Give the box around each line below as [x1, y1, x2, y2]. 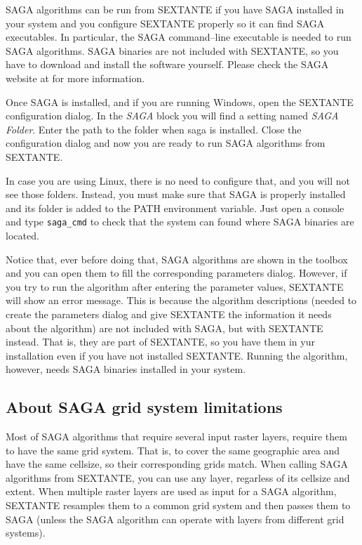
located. [6, 228, 39, 242]
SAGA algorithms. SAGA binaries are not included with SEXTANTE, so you [6, 43, 339, 58]
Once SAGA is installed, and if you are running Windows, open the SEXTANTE [6, 94, 354, 109]
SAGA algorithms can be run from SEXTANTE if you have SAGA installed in [6, 2, 344, 16]
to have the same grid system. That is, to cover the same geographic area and [6, 442, 340, 457]
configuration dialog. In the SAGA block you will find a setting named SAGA [6, 108, 339, 123]
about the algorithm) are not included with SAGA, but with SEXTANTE [6, 320, 323, 335]
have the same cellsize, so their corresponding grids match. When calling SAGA [6, 457, 348, 471]
